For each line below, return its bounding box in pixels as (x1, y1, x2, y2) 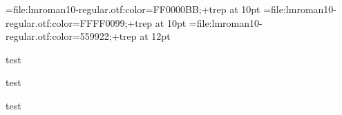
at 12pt (140, 29, 171, 43)
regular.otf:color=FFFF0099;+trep (6, 15, 153, 30)
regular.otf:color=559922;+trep (6, 29, 137, 43)
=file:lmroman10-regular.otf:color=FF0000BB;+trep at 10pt (6, 2, 260, 16)
